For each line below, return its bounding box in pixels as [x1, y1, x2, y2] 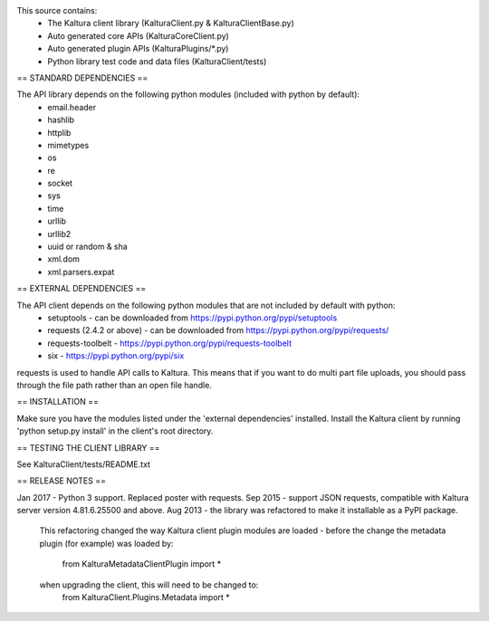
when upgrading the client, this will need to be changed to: [39, 579, 259, 590]
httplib [47, 127, 72, 138]
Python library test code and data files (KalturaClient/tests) [47, 55, 267, 67]
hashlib [47, 114, 75, 126]
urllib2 [47, 228, 72, 239]
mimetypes [47, 139, 90, 150]
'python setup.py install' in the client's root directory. [16, 425, 214, 436]
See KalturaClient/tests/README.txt [16, 458, 151, 470]
